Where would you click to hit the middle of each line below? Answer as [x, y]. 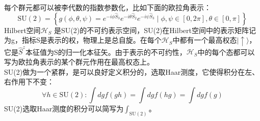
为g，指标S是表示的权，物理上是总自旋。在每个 [83, 40]
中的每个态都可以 [226, 52]
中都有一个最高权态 [205, 40]
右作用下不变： [29, 82]
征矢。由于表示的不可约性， [140, 52]
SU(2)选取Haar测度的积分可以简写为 [64, 108]
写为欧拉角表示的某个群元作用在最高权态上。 [79, 62]
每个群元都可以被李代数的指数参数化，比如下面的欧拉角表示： [108, 7]
